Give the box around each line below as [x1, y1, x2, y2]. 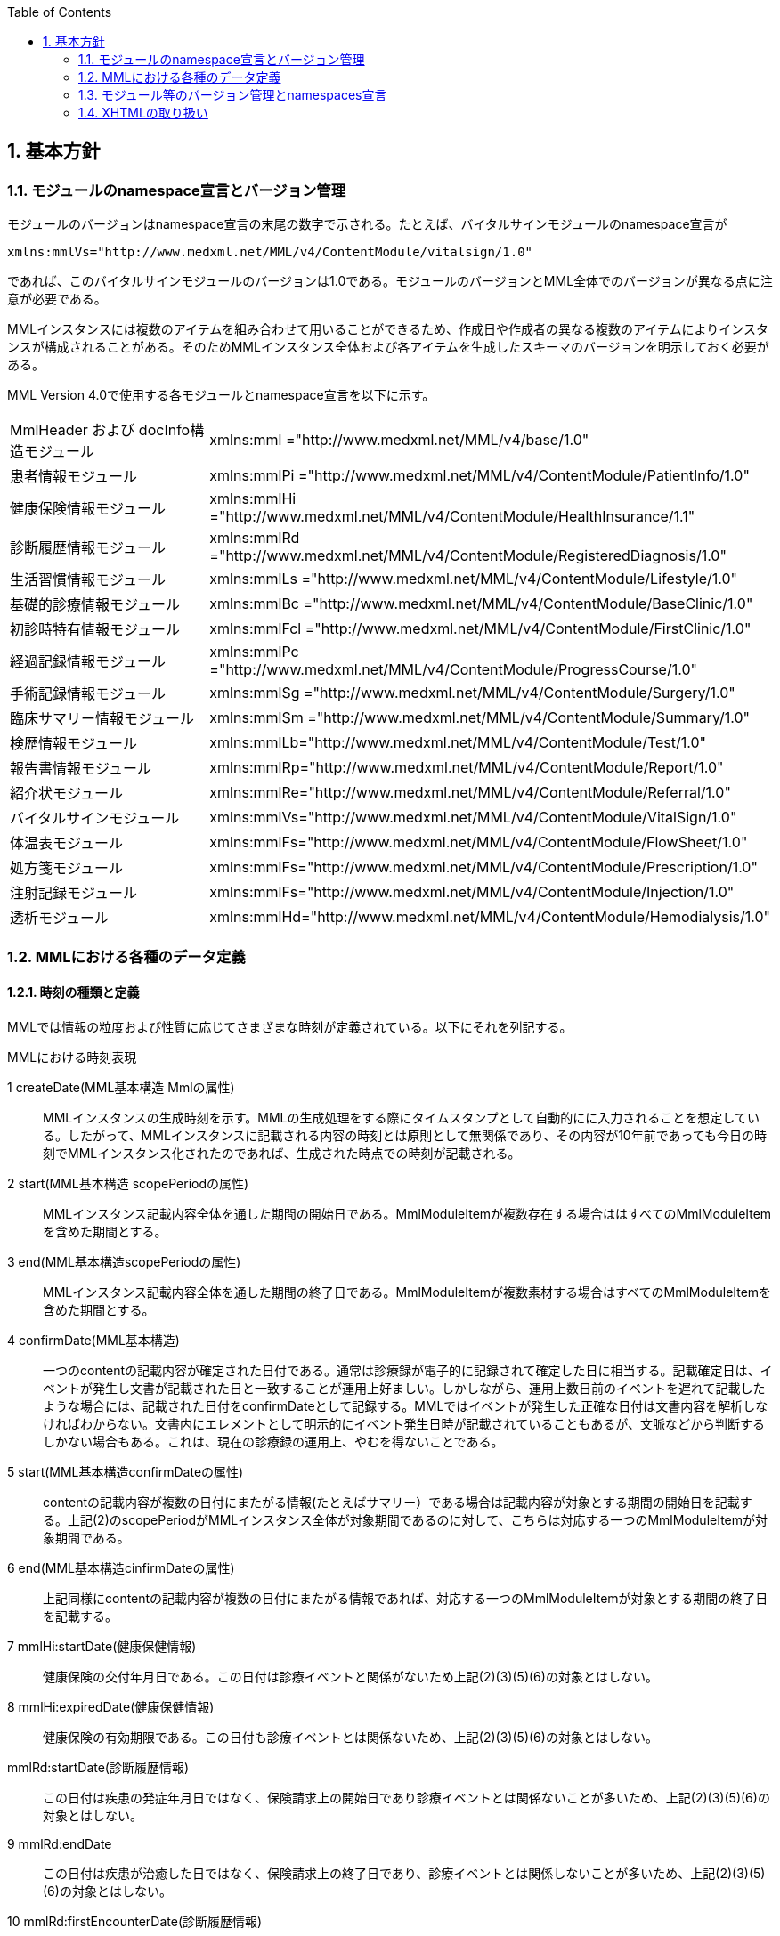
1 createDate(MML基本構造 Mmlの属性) [7, 1079, 235, 1095]
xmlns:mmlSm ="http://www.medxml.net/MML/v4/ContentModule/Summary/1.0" [209, 709, 750, 727]
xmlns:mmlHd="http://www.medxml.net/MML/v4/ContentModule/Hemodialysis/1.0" [209, 908, 770, 927]
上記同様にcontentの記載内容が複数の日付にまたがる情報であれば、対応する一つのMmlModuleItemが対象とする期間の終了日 [43, 1590, 768, 1606]
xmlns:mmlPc [209, 643, 299, 661]
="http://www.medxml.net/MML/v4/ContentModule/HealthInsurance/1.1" [209, 507, 695, 526]
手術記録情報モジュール [10, 684, 166, 703]
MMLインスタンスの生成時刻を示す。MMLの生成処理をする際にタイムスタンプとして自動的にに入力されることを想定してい [43, 1109, 760, 1125]
